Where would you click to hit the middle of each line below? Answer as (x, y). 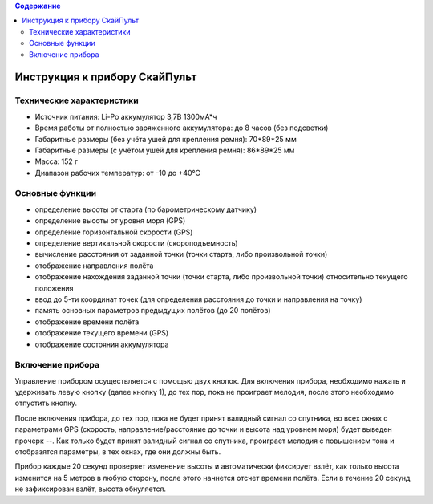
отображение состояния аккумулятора (102, 344)
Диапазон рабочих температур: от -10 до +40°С (117, 173)
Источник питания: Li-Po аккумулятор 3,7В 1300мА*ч (126, 116)
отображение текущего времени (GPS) (102, 333)
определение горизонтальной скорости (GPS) (114, 232)
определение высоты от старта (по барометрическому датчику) (146, 209)
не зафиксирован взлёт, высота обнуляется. (91, 489)
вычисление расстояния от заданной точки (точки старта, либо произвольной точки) (181, 254)
